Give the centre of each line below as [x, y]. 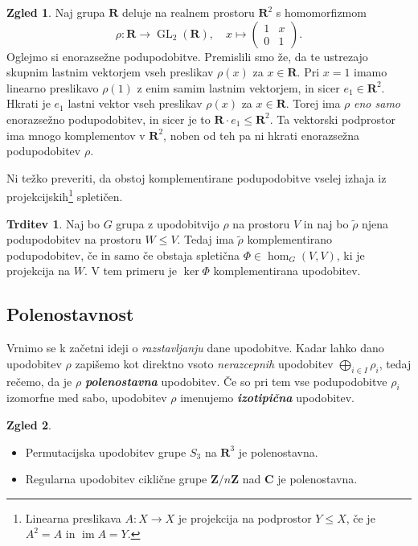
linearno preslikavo [53, 87]
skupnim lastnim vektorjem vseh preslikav [110, 72]
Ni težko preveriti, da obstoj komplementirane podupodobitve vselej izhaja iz [197, 177]
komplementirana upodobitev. [287, 271]
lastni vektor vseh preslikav [135, 103]
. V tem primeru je [131, 271]
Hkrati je [29, 103]
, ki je [350, 255]
